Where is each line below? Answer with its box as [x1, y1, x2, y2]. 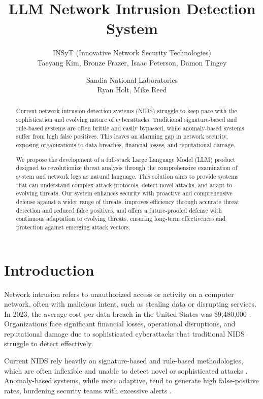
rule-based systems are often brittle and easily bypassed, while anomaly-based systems [16, 123, 244, 132]
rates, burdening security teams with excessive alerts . [4, 385, 172, 395]
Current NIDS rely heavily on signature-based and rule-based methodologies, [4, 355, 243, 366]
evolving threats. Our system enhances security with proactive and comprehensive [16, 189, 233, 197]
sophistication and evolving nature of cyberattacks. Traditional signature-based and [16, 115, 237, 124]
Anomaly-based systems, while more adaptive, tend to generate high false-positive [4, 375, 259, 386]
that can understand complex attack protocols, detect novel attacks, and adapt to [16, 180, 233, 189]
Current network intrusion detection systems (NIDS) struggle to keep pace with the [16, 107, 237, 115]
